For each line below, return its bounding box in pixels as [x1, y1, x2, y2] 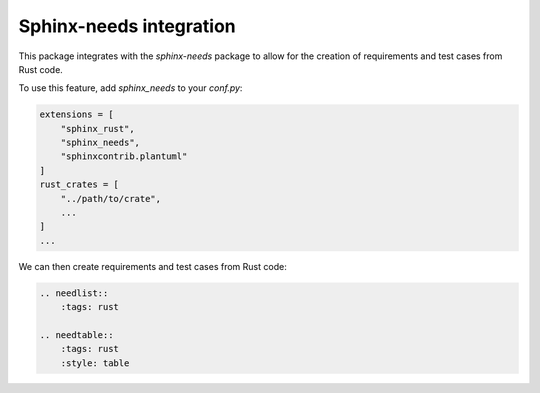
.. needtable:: [39, 329, 114, 340]
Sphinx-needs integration [18, 15, 236, 37]
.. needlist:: [39, 287, 109, 299]
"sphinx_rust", [60, 123, 135, 134]
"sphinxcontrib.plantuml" [60, 151, 188, 162]
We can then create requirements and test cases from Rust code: [18, 260, 287, 272]
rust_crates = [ [39, 179, 120, 190]
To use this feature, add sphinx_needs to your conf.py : [18, 82, 243, 94]
